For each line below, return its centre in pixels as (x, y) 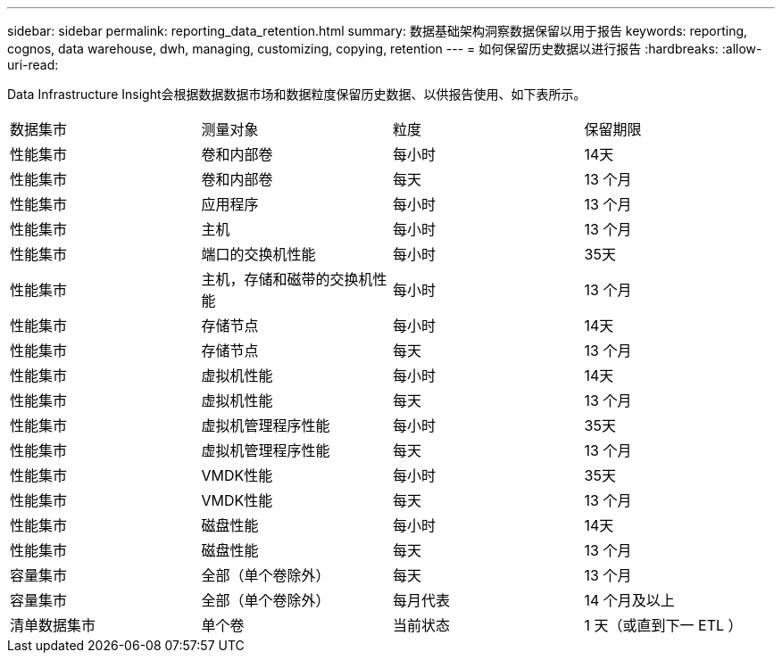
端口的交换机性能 (258, 254)
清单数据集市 (53, 625)
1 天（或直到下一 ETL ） (663, 625)
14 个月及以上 (629, 600)
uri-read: (33, 65)
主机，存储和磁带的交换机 (287, 279)
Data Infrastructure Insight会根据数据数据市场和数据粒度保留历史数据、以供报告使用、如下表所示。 (297, 94)
